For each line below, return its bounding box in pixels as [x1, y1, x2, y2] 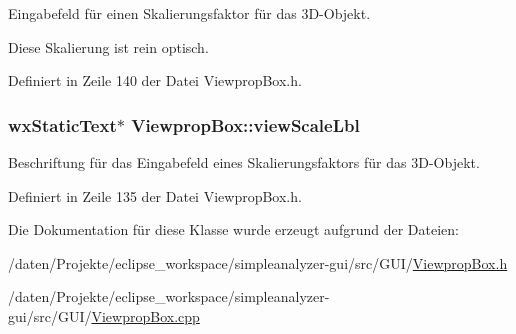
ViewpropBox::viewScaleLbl [131, 112, 360, 137]
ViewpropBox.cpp [91, 305, 200, 326]
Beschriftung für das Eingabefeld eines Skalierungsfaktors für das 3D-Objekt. [8, 152, 480, 172]
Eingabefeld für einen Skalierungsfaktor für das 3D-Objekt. [8, 3, 371, 23]
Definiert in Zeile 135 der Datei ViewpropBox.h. [8, 185, 302, 206]
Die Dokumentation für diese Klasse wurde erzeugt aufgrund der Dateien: [8, 219, 459, 240]
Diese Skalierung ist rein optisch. [8, 36, 209, 57]
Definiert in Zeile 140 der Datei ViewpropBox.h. [8, 70, 302, 91]
